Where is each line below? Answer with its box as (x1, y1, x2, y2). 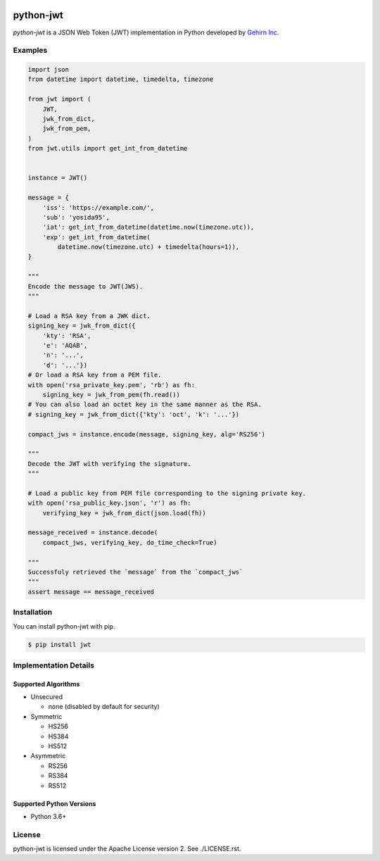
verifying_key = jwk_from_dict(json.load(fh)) (42, 509, 207, 517)
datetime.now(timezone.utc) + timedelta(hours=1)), (57, 243, 240, 251)
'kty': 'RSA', (42, 332, 91, 339)
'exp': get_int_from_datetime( (42, 233, 151, 241)
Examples (13, 46, 48, 56)
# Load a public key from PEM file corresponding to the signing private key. (27, 489, 306, 497)
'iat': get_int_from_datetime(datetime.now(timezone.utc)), (42, 223, 255, 232)
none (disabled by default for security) (48, 703, 160, 711)
